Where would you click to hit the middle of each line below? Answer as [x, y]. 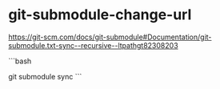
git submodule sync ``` [45, 76]
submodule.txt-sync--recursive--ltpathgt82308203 [93, 45]
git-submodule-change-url [100, 15]
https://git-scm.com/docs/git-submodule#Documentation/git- [110, 37]
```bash [20, 61]
